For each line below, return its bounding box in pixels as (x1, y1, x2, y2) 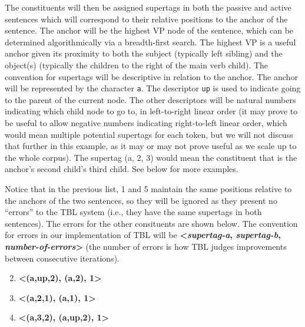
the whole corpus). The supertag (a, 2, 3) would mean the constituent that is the (5, 151, 297, 163)
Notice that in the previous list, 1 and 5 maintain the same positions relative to (5, 182, 292, 194)
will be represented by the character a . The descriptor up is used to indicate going (5, 82, 301, 94)
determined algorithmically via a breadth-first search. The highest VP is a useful (5, 35, 296, 48)
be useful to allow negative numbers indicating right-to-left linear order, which (5, 117, 287, 128)
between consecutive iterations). (5, 252, 120, 264)
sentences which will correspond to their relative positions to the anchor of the (5, 12, 288, 25)
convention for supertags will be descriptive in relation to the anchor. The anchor (5, 70, 298, 82)
